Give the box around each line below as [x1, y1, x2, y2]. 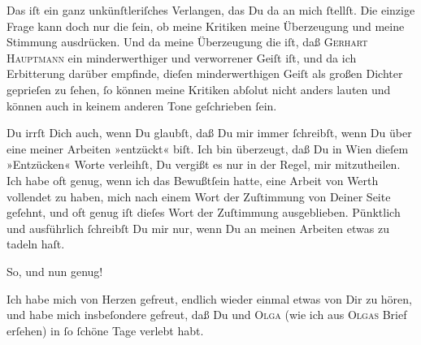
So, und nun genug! [7, 262, 103, 279]
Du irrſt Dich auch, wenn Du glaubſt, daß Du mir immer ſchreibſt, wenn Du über [7, 124, 412, 141]
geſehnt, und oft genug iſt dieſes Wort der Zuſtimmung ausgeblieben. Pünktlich [7, 204, 401, 221]
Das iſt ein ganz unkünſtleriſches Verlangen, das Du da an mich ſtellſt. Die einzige [7, 2, 415, 18]
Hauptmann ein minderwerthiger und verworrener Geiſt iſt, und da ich [7, 49, 357, 66]
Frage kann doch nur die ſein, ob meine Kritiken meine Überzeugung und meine [7, 17, 405, 34]
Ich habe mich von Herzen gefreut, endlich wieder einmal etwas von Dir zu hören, [7, 290, 412, 307]
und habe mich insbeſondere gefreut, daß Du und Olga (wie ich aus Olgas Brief [7, 306, 407, 323]
